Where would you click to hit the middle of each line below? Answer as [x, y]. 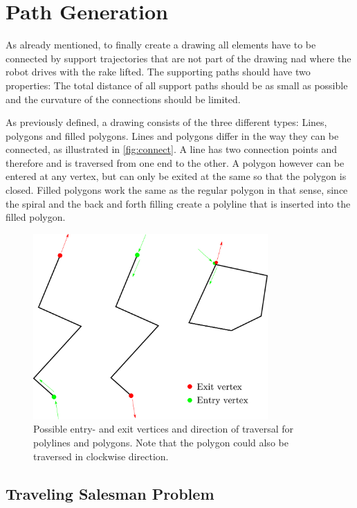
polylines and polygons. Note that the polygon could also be [161, 442]
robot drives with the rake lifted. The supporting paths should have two [158, 72]
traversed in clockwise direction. [101, 456]
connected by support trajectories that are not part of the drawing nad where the [178, 58]
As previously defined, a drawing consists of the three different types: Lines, [166, 122]
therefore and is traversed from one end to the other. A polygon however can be [175, 162]
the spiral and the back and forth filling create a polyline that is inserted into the [178, 203]
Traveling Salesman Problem [110, 493]
